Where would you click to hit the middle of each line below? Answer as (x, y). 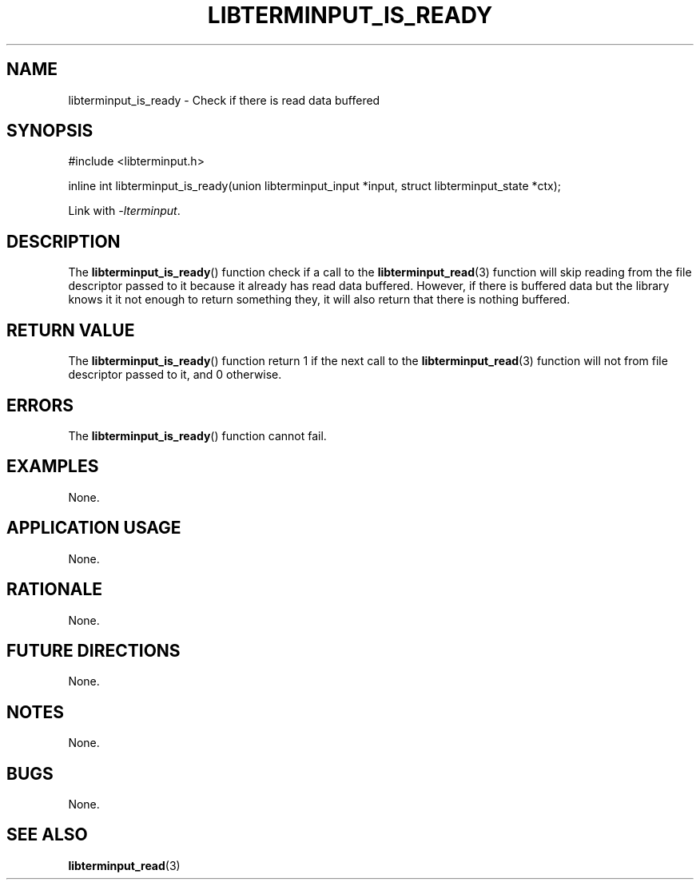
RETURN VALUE (71, 330)
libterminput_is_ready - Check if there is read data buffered (224, 100)
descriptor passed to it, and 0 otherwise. (175, 375)
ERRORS (40, 405)
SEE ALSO (47, 835)
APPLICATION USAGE (94, 528)
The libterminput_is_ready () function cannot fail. (197, 435)
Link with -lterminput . (124, 211)
